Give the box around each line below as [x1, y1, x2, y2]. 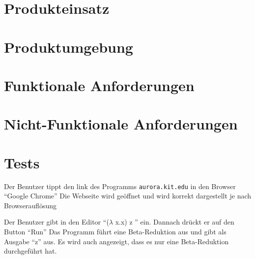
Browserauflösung [4, 200, 57, 210]
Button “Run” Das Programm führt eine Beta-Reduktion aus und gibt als [4, 227, 227, 237]
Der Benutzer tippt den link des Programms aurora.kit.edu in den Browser [4, 181, 236, 191]
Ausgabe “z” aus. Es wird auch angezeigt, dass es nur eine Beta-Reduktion [4, 236, 229, 246]
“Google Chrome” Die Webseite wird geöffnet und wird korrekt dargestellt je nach [4, 191, 252, 201]
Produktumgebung [4, 36, 133, 57]
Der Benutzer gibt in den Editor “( [4, 217, 109, 227]
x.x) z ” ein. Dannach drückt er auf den [115, 217, 234, 227]
